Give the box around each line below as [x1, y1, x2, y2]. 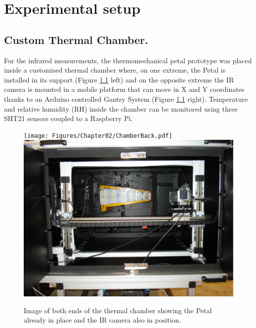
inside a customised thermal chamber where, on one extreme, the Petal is [4, 65, 226, 75]
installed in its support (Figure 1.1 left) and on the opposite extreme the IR [4, 74, 234, 84]
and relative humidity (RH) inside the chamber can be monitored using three [4, 103, 238, 114]
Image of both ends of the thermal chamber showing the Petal [24, 305, 212, 315]
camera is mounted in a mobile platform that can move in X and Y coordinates [4, 84, 245, 94]
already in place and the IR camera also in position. [24, 315, 181, 325]
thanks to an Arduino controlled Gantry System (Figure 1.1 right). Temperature [4, 93, 248, 104]
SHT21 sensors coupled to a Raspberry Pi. [4, 113, 133, 123]
